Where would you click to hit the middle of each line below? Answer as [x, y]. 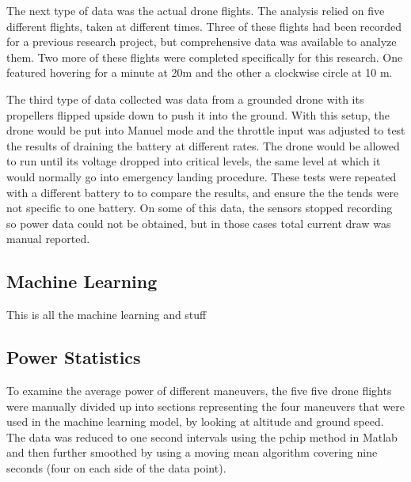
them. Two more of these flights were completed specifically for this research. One [205, 57]
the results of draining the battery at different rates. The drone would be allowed [203, 145]
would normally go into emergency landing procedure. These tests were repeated [202, 176]
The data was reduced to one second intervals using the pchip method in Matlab [202, 436]
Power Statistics [74, 357]
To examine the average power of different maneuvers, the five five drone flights [199, 390]
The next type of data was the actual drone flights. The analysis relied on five [196, 10]
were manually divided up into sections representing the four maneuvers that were [205, 406]
